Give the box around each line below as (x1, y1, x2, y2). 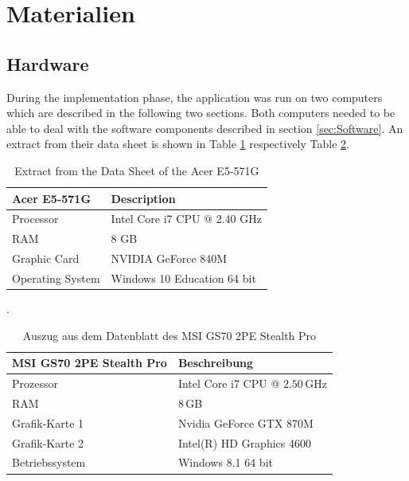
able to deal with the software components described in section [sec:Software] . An (6, 119, 403, 136)
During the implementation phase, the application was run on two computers (6, 88, 383, 105)
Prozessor (12, 375, 58, 392)
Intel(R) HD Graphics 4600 (177, 434, 311, 451)
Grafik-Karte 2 (12, 434, 84, 451)
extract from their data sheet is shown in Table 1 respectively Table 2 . (6, 135, 349, 152)
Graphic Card (12, 250, 80, 267)
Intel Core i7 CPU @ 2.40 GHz (111, 210, 262, 227)
